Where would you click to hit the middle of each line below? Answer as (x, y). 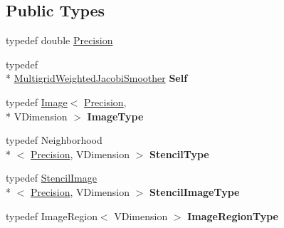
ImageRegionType (233, 216)
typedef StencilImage (51, 178)
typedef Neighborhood (54, 140)
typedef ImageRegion (52, 216)
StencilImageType (195, 191)
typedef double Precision (59, 40)
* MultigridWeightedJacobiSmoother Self (97, 78)
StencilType (179, 154)
